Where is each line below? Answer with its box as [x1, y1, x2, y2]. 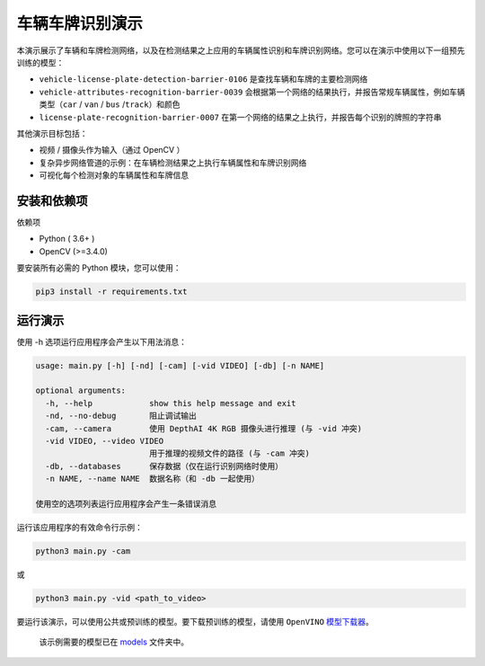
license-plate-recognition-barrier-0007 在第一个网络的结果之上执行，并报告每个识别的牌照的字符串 [39, 111, 442, 122]
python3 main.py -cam [35, 546, 131, 556]
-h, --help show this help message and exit [45, 398, 296, 408]
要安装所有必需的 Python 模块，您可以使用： [16, 262, 181, 273]
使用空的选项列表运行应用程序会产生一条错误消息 [35, 499, 217, 509]
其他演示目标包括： [16, 128, 88, 138]
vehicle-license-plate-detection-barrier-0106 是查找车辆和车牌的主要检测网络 [39, 74, 368, 84]
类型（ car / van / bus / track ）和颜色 [39, 99, 181, 110]
